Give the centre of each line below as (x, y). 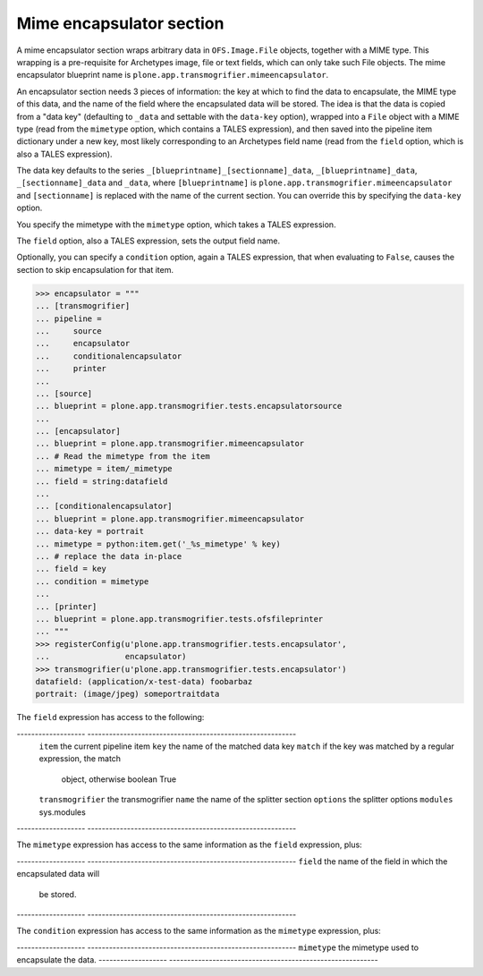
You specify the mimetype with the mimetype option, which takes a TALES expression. (176, 225)
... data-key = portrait (90, 531)
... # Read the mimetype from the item (123, 456)
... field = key (71, 569)
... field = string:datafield (102, 481)
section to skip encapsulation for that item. (95, 269)
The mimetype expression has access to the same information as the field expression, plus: (189, 844)
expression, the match (80, 759)
